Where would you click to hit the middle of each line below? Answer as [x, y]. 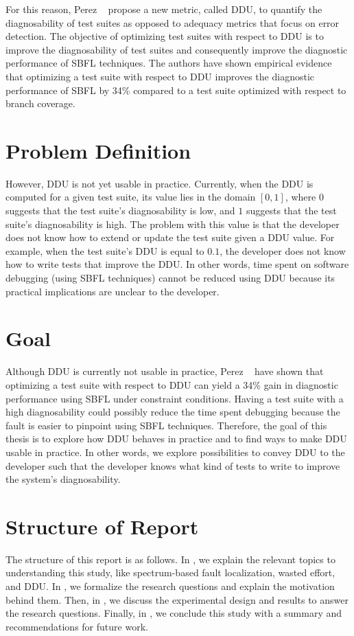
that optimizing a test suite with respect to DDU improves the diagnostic [160, 76]
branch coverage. [40, 103]
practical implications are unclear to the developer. [113, 291]
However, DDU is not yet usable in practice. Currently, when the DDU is [160, 183]
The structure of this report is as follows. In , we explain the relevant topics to [170, 559]
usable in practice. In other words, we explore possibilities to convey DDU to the [175, 452]
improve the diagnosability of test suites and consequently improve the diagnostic [177, 49]
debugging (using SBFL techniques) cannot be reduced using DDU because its [170, 278]
